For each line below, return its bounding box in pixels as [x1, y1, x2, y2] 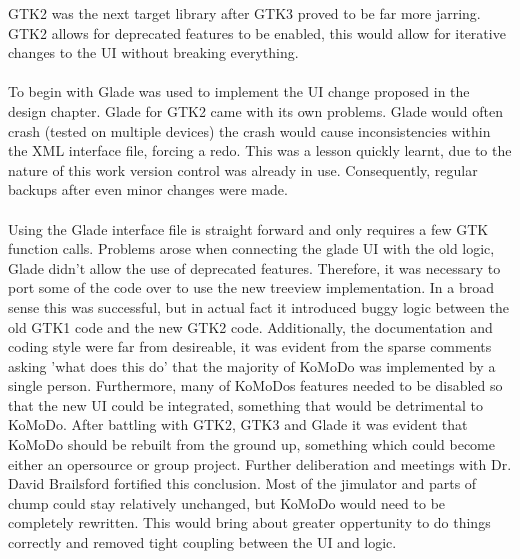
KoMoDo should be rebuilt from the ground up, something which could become [8, 434, 496, 455]
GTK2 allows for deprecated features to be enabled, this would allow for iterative [8, 22, 506, 43]
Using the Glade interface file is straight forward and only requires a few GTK [8, 218, 489, 239]
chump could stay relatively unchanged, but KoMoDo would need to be [8, 492, 446, 513]
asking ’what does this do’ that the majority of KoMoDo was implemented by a [8, 355, 496, 376]
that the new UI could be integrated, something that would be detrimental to [8, 394, 483, 415]
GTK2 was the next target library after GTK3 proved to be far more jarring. [8, 3, 481, 23]
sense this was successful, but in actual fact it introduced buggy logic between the [8, 296, 510, 317]
